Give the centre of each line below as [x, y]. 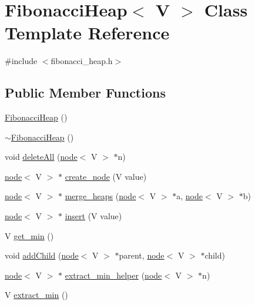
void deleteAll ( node [41, 157]
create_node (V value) [106, 176]
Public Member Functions [85, 93]
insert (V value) [93, 216]
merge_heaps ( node [100, 196]
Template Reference [87, 33]
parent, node [142, 255]
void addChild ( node [42, 255]
